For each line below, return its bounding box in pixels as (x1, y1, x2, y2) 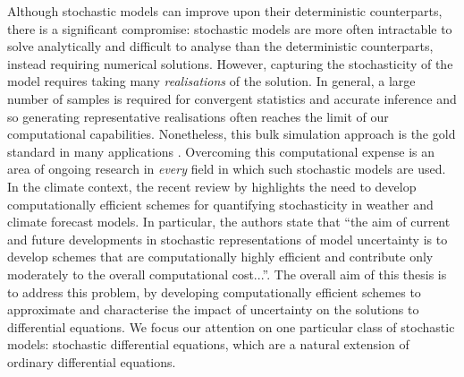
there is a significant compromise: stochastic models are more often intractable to (7, 19, 452, 38)
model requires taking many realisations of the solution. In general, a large (7, 72, 416, 90)
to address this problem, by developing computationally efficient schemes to (7, 282, 421, 301)
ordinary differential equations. (7, 352, 176, 371)
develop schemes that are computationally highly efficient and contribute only (7, 247, 434, 266)
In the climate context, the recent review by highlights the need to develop (7, 176, 417, 195)
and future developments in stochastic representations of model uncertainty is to (7, 229, 448, 248)
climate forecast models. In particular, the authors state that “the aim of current (7, 212, 451, 231)
